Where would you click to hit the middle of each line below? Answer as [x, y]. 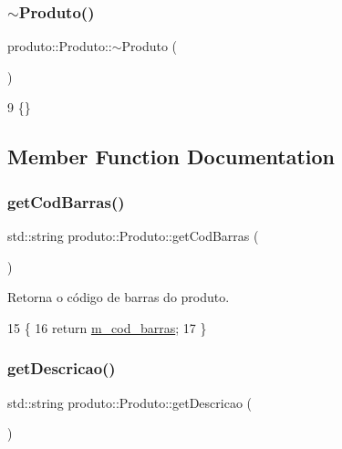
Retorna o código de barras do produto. [119, 297]
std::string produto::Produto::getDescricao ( [130, 402]
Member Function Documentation [171, 157]
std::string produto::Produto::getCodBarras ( [133, 235]
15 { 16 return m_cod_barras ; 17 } [107, 327]
